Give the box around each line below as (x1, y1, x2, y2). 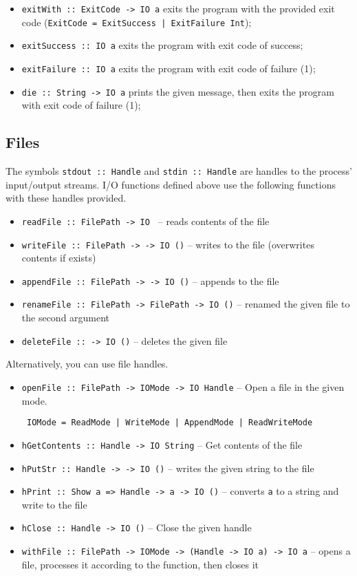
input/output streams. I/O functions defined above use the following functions (6, 177, 336, 191)
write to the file (21, 497, 87, 511)
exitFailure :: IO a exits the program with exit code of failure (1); (21, 61, 316, 75)
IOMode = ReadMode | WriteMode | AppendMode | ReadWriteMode (26, 418, 313, 428)
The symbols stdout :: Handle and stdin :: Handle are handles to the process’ (6, 164, 352, 178)
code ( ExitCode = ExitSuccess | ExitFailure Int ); (21, 14, 252, 29)
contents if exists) (21, 250, 96, 265)
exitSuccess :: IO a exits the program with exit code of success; (21, 38, 303, 52)
